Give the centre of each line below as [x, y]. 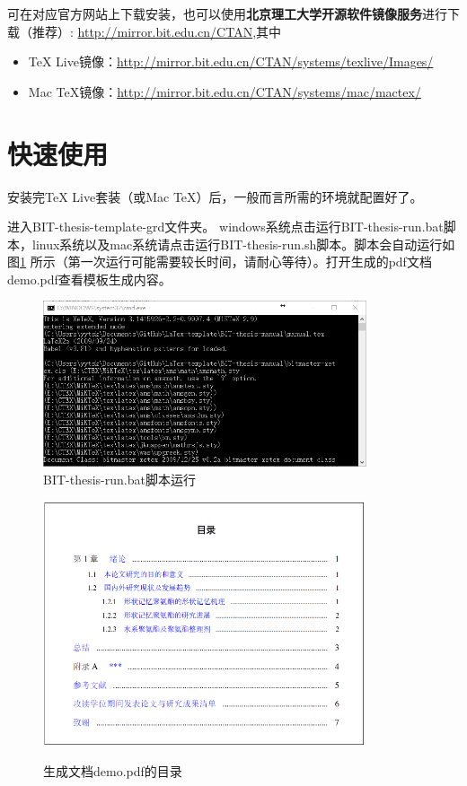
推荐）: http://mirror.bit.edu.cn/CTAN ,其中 [157, 31]
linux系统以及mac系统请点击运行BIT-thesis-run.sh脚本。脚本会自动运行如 [243, 244]
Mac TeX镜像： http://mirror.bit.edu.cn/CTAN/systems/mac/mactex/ [225, 91]
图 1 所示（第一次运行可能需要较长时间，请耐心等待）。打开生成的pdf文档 [220, 262]
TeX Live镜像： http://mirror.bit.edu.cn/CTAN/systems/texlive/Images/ [231, 61]
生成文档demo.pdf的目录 [113, 770]
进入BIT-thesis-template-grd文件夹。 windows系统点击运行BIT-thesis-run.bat [225, 227]
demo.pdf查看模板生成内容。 [89, 279]
